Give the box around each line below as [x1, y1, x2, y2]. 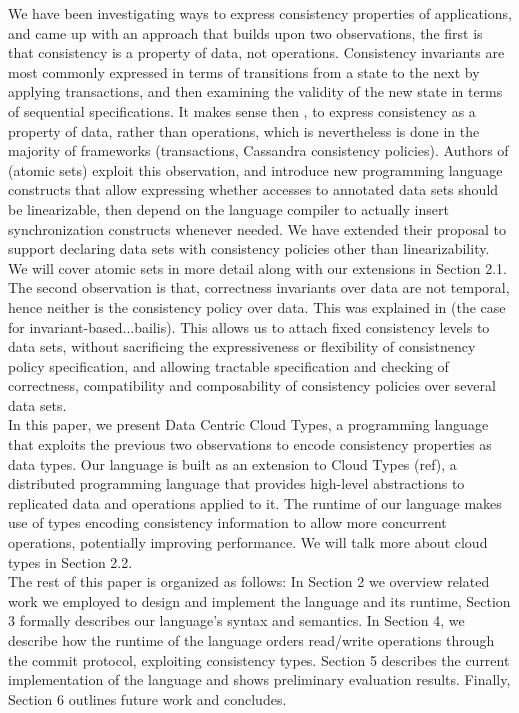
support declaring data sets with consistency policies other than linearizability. [8, 238, 490, 259]
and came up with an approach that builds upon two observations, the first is [8, 22, 483, 43]
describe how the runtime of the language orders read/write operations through [8, 630, 495, 650]
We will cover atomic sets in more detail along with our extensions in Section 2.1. [8, 257, 507, 278]
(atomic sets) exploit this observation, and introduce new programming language [8, 159, 503, 180]
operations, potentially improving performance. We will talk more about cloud [8, 532, 488, 553]
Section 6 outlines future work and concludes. [8, 688, 287, 709]
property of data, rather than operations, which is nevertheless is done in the [8, 120, 480, 141]
